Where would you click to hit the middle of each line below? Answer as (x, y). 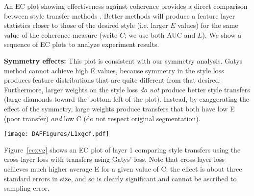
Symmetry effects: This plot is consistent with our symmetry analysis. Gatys (123, 60)
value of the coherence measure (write (61, 34)
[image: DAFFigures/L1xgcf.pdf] (57, 134)
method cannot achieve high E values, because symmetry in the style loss (114, 70)
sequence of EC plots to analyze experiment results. (82, 44)
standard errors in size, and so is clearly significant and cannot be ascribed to (120, 178)
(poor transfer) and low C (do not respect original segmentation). (102, 118)
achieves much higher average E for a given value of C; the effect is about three (123, 168)
